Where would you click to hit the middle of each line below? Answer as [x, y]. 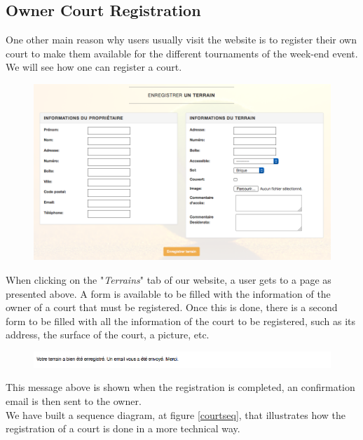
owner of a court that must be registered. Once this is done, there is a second [172, 307]
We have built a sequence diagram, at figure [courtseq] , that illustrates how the [176, 414]
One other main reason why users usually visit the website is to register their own [181, 40]
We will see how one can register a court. [94, 67]
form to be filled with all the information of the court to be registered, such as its [181, 321]
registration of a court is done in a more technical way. [123, 428]
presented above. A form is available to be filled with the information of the [168, 293]
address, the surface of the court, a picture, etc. [108, 335]
